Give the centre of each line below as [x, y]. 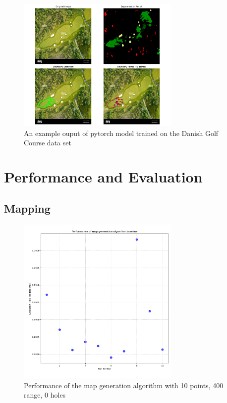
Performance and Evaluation [103, 177]
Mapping [27, 208]
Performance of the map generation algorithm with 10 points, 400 [124, 385]
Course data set [48, 143]
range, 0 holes [45, 395]
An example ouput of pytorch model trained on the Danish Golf [121, 133]
